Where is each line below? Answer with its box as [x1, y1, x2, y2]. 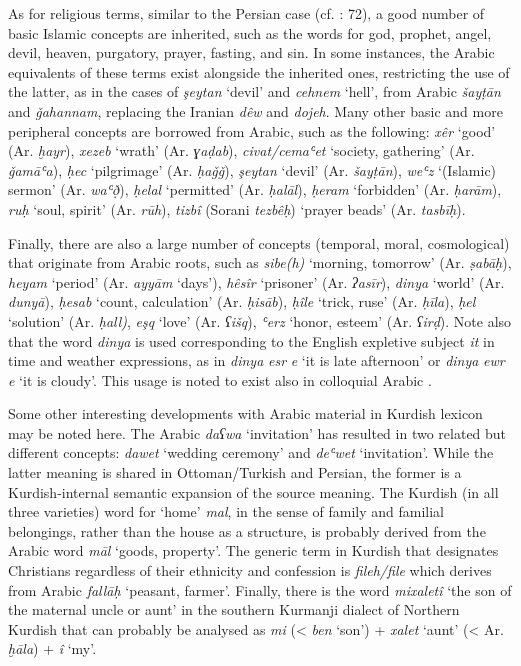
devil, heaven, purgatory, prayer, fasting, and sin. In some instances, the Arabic [8, 42, 495, 63]
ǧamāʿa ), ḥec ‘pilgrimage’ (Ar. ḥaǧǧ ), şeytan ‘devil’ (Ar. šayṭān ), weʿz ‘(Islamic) [8, 159, 497, 180]
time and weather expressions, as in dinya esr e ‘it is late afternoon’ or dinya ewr [8, 350, 505, 371]
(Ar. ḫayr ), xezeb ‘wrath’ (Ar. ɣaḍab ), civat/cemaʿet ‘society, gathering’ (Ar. [8, 140, 475, 161]
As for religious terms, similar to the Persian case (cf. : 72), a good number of [8, 3, 485, 23]
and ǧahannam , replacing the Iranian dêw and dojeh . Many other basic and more [8, 100, 503, 121]
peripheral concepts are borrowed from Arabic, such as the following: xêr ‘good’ [8, 120, 496, 141]
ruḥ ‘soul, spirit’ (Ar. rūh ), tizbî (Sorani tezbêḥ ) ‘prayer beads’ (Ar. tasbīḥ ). [8, 198, 466, 219]
